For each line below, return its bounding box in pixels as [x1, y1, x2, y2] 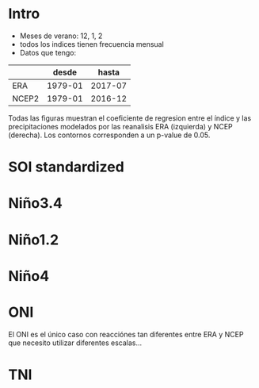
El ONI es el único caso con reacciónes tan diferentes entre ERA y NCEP [8, 329, 244, 339]
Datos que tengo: [19, 48, 77, 57]
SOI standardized [8, 158, 124, 176]
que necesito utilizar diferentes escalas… [8, 338, 143, 348]
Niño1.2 [8, 231, 59, 248]
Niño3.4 [8, 194, 63, 213]
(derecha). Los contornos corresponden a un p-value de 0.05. [8, 130, 211, 140]
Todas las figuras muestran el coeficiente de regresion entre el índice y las [8, 113, 252, 123]
